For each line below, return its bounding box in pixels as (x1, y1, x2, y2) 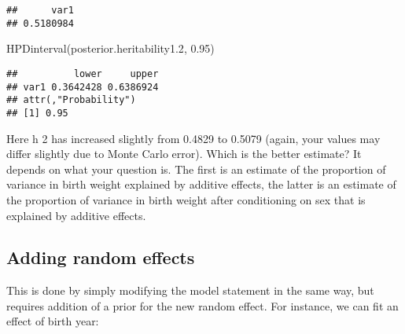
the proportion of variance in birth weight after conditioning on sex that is (6, 191, 366, 207)
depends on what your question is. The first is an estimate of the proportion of (6, 160, 386, 177)
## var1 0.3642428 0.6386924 (6, 81, 159, 93)
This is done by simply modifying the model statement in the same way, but (6, 282, 374, 299)
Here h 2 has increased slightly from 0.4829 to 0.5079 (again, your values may (6, 130, 381, 146)
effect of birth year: (6, 313, 99, 329)
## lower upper (6, 68, 159, 79)
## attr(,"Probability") (6, 94, 136, 106)
